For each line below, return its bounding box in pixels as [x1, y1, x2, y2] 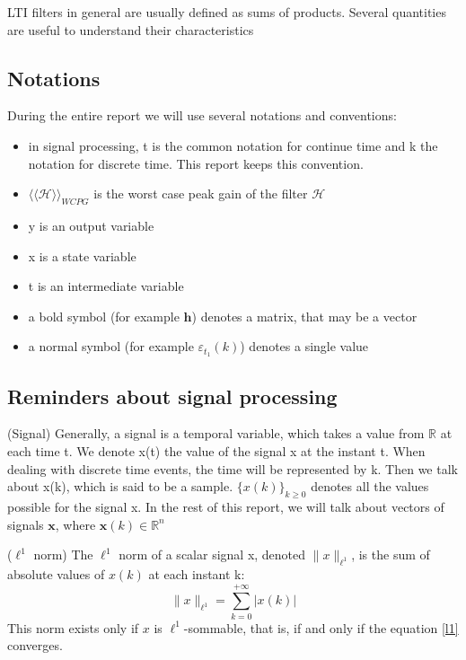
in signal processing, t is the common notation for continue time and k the [28, 136, 438, 154]
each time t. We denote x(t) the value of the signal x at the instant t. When [7, 442, 426, 460]
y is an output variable [28, 216, 154, 234]
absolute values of [7, 564, 105, 583]
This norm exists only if [7, 618, 139, 637]
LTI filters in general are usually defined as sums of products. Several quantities [7, 3, 446, 21]
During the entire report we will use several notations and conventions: [7, 106, 397, 125]
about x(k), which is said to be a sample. [7, 477, 233, 496]
